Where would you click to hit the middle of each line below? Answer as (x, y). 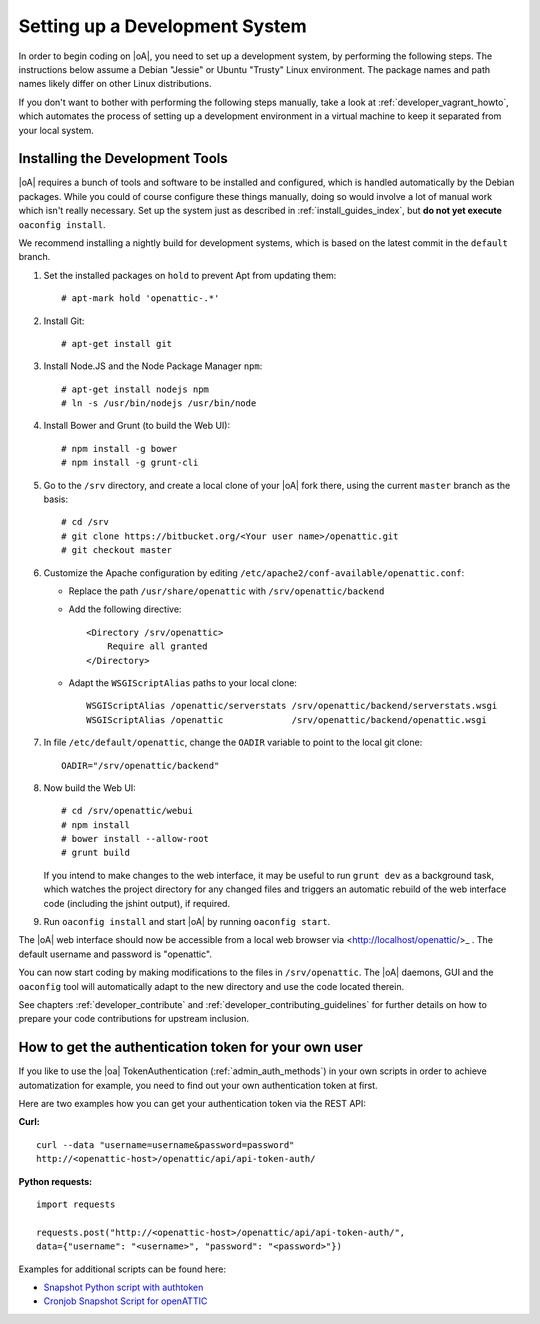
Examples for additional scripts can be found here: (122, 1269)
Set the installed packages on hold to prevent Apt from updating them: (190, 275)
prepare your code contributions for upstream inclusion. (134, 1019)
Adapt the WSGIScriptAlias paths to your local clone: (182, 682)
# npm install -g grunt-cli (130, 463)
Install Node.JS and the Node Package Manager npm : (153, 366)
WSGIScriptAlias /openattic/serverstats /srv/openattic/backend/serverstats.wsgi (292, 706)
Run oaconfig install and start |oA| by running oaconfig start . (187, 922)
